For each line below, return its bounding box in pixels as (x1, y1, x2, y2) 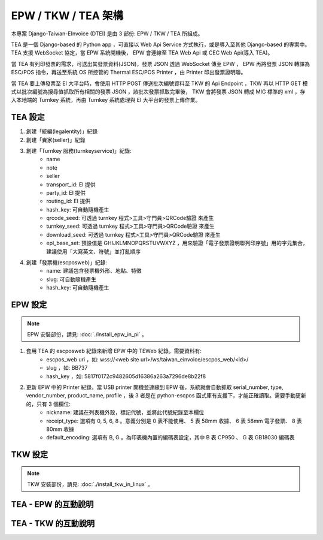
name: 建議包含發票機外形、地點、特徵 (46, 267, 142, 274)
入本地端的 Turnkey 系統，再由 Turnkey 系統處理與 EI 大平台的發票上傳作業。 (11, 96, 201, 104)
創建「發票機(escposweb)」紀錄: (26, 259, 108, 266)
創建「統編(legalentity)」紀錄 (26, 128, 98, 135)
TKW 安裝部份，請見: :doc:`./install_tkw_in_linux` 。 (27, 481, 154, 488)
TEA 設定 (11, 112, 45, 122)
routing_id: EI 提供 (46, 198, 91, 205)
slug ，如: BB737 (46, 364, 88, 372)
